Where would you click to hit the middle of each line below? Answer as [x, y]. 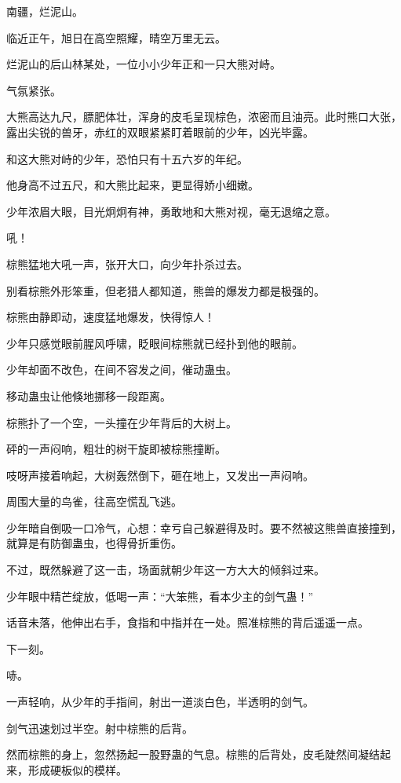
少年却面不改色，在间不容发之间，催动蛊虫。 [122, 370]
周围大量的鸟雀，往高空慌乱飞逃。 [94, 501]
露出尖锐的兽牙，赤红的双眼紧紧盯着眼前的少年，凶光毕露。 [160, 132]
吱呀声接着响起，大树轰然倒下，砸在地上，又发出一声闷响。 [160, 475]
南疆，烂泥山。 [45, 11]
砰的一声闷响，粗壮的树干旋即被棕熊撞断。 [116, 449]
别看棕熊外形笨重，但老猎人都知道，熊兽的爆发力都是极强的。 [166, 290]
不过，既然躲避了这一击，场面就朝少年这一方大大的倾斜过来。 [166, 570]
